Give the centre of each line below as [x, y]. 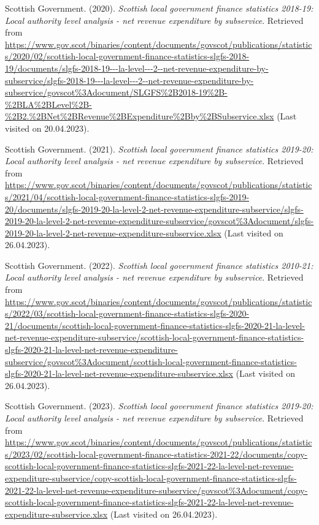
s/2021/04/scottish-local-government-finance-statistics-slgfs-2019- [127, 196]
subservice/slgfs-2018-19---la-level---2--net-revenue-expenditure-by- [129, 80]
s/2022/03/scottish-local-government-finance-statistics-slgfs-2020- [127, 313]
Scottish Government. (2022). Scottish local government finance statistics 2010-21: [159, 265]
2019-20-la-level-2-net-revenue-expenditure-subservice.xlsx [113, 232]
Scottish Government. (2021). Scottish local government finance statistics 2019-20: [159, 149]
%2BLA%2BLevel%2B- [48, 104]
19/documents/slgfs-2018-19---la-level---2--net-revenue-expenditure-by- [137, 68]
